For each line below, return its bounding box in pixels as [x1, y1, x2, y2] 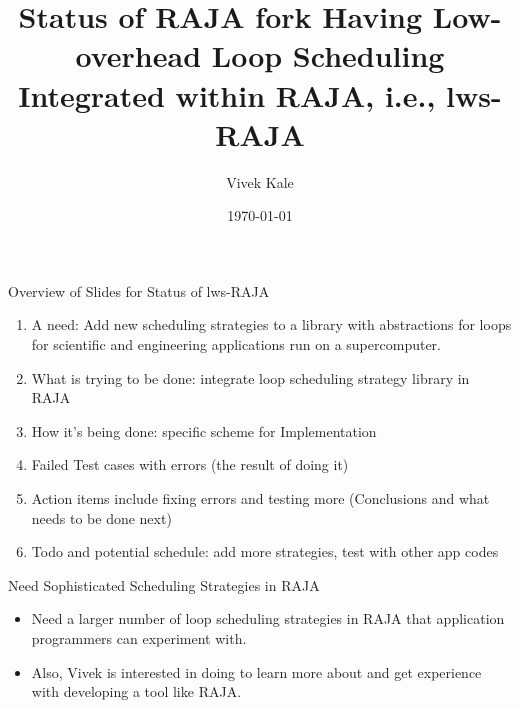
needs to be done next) [31, 507, 172, 528]
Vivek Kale [226, 171, 294, 192]
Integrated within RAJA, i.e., [18, 74, 436, 115]
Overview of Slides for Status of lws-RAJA [8, 280, 270, 301]
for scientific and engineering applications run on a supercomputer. [31, 334, 441, 355]
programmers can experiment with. [31, 628, 247, 648]
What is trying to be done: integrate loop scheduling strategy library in [31, 367, 470, 388]
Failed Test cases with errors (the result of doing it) [31, 454, 349, 475]
